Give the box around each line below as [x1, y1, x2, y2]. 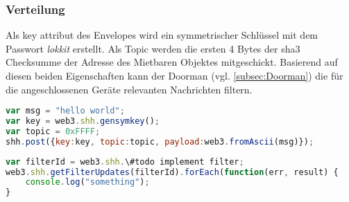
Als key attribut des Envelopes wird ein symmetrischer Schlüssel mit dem [6, 28, 318, 42]
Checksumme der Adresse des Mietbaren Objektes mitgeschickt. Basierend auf [6, 55, 338, 69]
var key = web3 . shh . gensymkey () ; [6, 116, 160, 127]
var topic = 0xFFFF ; [6, 126, 101, 136]
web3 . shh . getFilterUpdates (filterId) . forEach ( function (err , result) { [6, 167, 339, 177]
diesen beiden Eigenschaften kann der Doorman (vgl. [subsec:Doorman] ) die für [6, 68, 343, 82]
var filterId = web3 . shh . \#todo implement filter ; [6, 156, 244, 167]
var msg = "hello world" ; [6, 106, 125, 116]
